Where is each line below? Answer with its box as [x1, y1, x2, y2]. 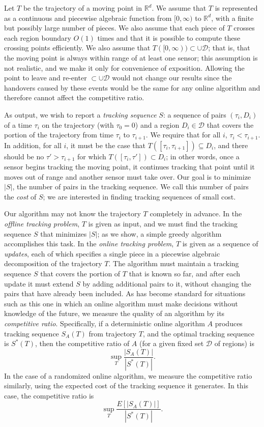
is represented [215, 3, 258, 13]
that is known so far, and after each [129, 268, 241, 278]
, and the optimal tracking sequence [142, 328, 254, 338]
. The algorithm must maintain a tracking [108, 258, 239, 269]
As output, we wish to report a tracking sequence [4, 109, 157, 120]
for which [77, 151, 106, 161]
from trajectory [89, 328, 137, 338]
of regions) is [214, 338, 254, 349]
